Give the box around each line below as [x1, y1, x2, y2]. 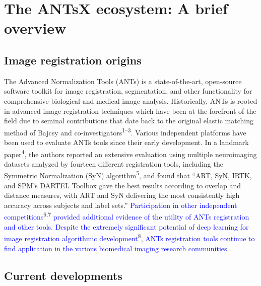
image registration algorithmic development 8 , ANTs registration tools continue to [4, 232, 255, 243]
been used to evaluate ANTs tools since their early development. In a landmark [4, 136, 249, 147]
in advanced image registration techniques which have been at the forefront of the [4, 105, 256, 116]
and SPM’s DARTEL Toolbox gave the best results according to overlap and [4, 180, 241, 190]
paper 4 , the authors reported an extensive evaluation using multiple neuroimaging [4, 147, 257, 159]
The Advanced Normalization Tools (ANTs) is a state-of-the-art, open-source [4, 76, 242, 86]
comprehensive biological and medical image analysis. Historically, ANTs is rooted [4, 95, 257, 106]
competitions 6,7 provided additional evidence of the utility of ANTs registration [4, 210, 249, 222]
